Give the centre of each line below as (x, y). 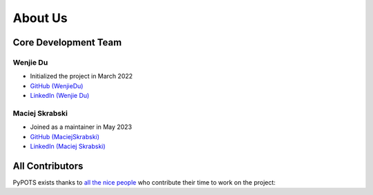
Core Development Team (67, 42)
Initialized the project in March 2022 (82, 76)
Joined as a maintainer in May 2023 (81, 127)
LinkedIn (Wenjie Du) (60, 96)
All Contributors (48, 166)
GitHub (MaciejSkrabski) (65, 136)
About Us (40, 18)
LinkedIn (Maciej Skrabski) (68, 146)
